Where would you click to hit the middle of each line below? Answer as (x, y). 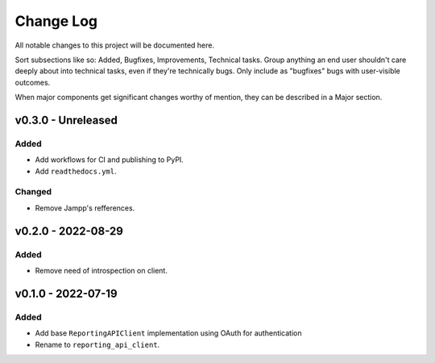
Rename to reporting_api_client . (97, 344)
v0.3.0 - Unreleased (66, 120)
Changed (33, 192)
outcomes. (33, 82)
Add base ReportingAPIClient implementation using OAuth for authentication (168, 333)
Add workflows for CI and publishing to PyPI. (110, 160)
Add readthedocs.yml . (76, 171)
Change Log (56, 21)
